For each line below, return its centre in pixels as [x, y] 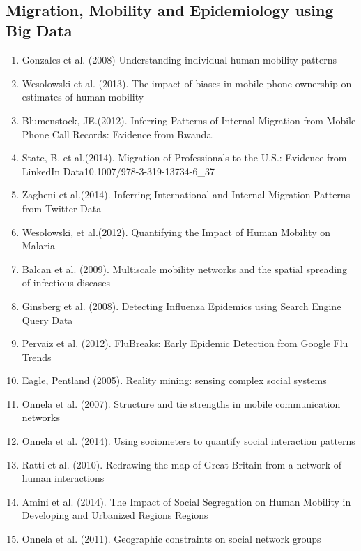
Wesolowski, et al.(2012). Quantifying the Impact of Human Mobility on [176, 232]
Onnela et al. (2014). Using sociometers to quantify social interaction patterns [189, 441]
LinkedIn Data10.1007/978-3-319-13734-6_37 [118, 171]
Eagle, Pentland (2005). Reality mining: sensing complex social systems [174, 380]
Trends [37, 357]
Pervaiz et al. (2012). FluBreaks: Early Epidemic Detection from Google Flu [185, 343]
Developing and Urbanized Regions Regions [115, 515]
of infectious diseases [66, 282]
